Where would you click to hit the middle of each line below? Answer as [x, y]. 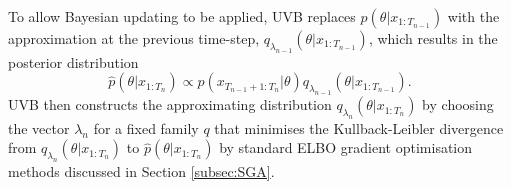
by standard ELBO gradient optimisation [346, 147]
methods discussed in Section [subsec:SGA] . [141, 171]
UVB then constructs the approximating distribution [170, 104]
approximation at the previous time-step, [134, 38]
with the [473, 16]
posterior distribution [73, 61]
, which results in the [433, 38]
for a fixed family [146, 127]
